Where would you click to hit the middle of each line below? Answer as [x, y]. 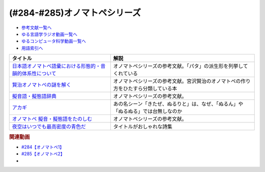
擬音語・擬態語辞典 [34, 96]
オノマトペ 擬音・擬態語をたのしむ [52, 119]
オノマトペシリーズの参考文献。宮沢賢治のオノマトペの [177, 81]
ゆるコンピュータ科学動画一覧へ [53, 41]
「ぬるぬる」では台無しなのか [148, 112]
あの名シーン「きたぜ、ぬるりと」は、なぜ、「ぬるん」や [178, 104]
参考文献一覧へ [36, 28]
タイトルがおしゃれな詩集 [143, 127]
